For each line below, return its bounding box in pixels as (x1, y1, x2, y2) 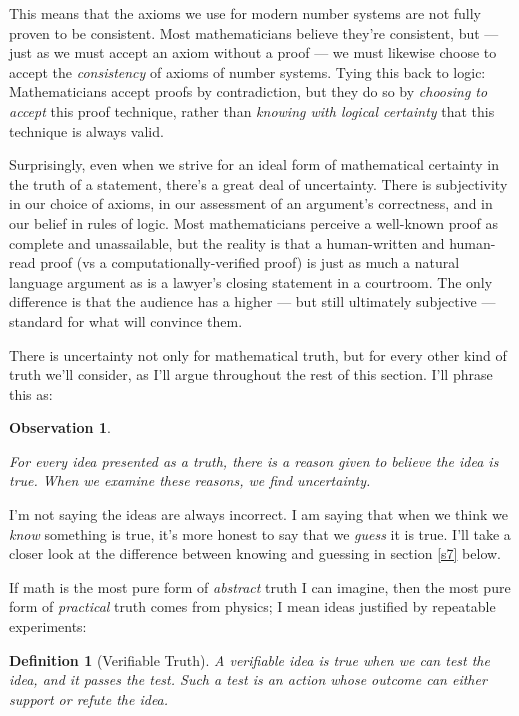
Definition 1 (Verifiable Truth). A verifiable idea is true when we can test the (9, 649, 490, 670)
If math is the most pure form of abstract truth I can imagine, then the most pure (9, 576, 511, 597)
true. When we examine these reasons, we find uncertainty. (9, 470, 371, 491)
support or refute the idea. (9, 688, 169, 709)
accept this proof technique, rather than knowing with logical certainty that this (9, 100, 495, 121)
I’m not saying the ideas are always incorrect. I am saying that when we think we (9, 504, 508, 525)
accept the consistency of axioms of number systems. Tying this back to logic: (9, 61, 486, 82)
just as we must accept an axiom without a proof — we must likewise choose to (9, 42, 497, 63)
